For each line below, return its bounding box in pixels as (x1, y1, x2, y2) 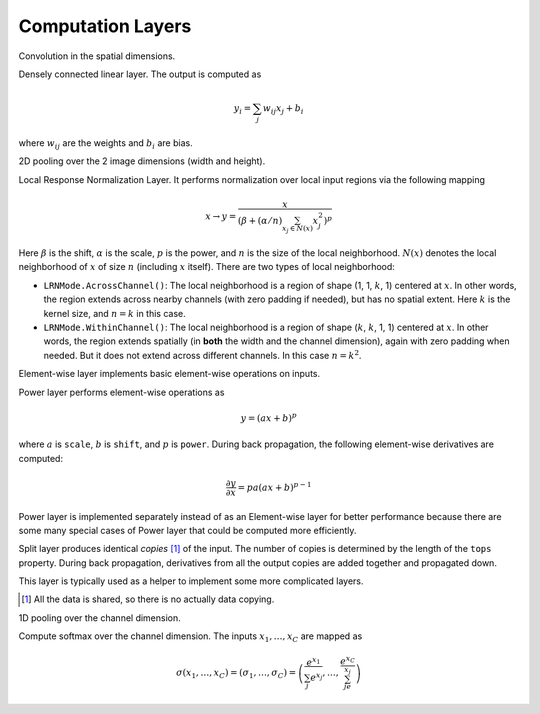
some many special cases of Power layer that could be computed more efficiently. (18, 524, 357, 536)
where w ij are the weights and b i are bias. (18, 136, 194, 151)
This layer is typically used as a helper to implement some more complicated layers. (18, 575, 364, 587)
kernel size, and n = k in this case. (43, 307, 187, 319)
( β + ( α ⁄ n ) (237, 215, 283, 227)
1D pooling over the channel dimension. (18, 611, 182, 624)
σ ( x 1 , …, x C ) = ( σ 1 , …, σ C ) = (175, 667, 297, 681)
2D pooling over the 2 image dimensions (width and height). (18, 155, 266, 167)
